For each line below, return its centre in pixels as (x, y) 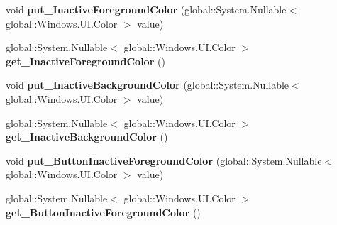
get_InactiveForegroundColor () (85, 61)
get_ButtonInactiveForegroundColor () (103, 212)
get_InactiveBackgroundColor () (87, 137)
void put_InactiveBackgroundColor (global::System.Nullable (148, 85)
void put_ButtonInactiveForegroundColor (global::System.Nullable (164, 160)
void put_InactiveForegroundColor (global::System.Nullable (146, 9)
